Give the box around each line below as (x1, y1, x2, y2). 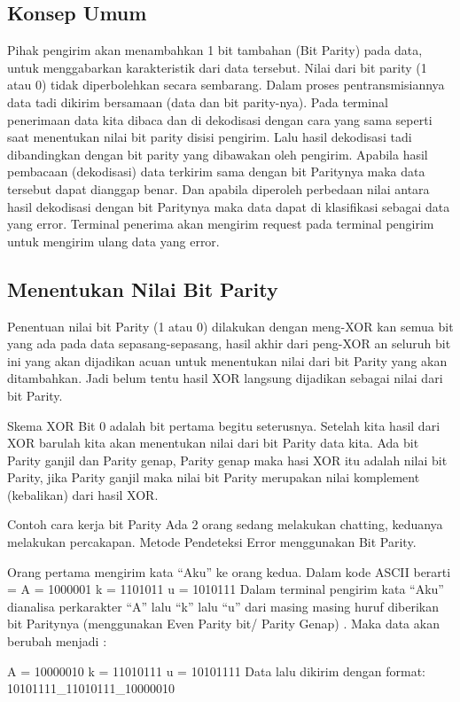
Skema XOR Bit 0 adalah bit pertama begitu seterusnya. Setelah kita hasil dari (7, 416, 441, 434)
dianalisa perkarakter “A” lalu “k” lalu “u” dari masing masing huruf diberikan (7, 597, 440, 615)
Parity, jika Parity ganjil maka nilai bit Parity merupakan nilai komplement (7, 468, 420, 487)
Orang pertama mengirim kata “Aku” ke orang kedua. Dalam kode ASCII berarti (7, 562, 451, 581)
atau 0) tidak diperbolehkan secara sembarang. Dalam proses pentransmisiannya (7, 75, 445, 94)
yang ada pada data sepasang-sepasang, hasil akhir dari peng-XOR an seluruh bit (7, 334, 451, 353)
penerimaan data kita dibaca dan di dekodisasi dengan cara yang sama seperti (7, 110, 433, 129)
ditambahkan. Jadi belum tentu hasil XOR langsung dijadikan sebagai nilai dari (7, 369, 443, 387)
